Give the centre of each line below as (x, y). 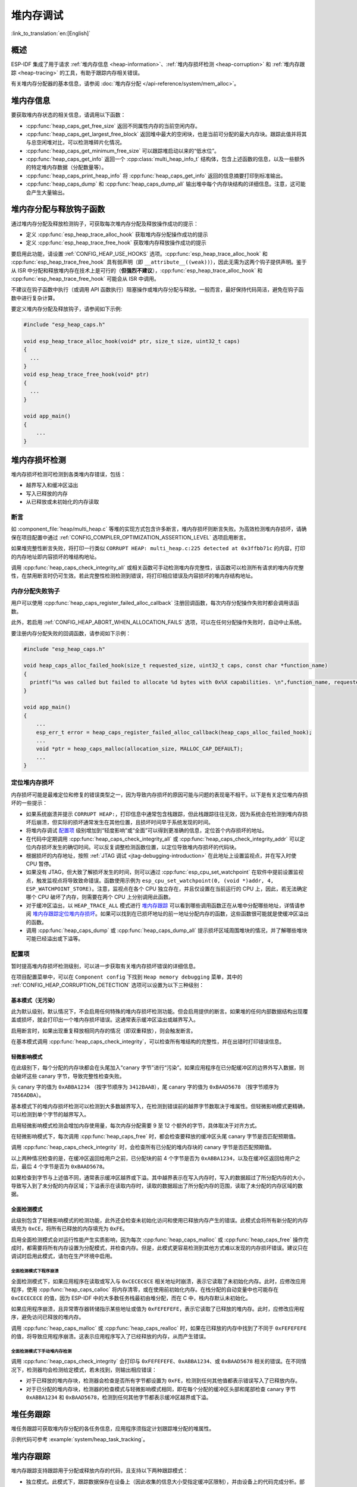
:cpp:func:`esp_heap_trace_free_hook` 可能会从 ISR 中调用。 (85, 278)
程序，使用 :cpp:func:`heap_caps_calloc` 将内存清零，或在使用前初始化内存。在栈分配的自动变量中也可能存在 (145, 1290)
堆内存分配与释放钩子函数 (58, 209)
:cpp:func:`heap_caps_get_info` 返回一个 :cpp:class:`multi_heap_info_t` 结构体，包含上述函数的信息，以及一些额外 (165, 159)
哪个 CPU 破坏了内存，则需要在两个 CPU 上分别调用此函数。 (100, 897)
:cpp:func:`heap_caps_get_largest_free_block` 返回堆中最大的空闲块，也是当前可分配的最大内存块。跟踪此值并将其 (166, 134)
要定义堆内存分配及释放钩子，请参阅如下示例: (67, 309)
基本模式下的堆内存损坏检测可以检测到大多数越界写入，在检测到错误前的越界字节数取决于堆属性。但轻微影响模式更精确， (159, 1106)
